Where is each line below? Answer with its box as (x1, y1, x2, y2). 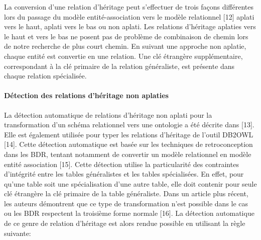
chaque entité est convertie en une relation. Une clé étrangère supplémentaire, (4, 50, 243, 61)
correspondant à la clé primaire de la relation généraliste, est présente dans (4, 60, 235, 71)
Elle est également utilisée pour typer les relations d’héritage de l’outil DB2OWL (4, 129, 253, 139)
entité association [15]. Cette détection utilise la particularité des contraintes (4, 158, 239, 169)
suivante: (4, 227, 31, 238)
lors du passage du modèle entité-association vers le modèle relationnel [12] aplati (4, 11, 254, 22)
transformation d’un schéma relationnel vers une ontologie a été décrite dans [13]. (4, 119, 254, 130)
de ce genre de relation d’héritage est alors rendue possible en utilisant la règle (4, 218, 245, 228)
